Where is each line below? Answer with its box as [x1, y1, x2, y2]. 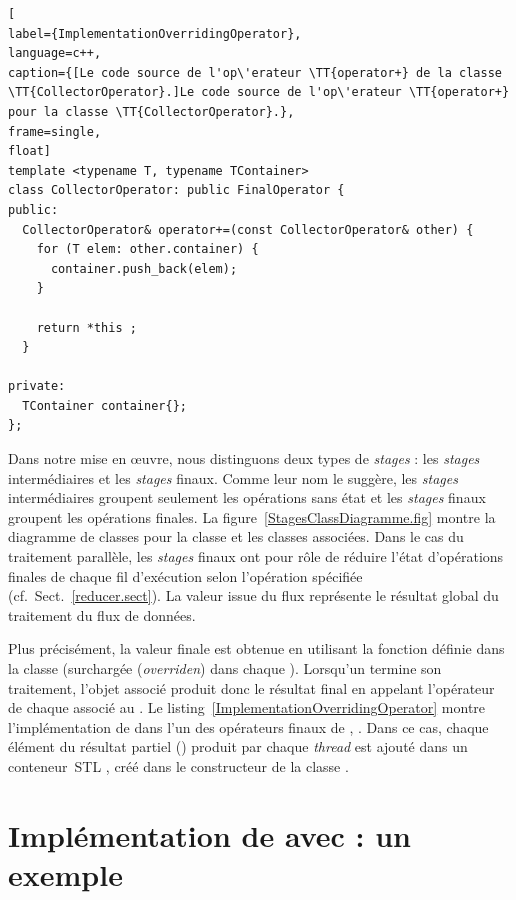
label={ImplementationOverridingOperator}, [8, 26, 302, 41]
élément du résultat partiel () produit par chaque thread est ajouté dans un [8, 736, 468, 757]
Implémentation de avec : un [8, 814, 411, 855]
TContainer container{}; [22, 398, 187, 413]
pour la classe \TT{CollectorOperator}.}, [8, 104, 295, 119]
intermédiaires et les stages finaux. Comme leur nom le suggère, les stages [8, 467, 458, 488]
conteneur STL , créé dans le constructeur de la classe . [8, 755, 349, 776]
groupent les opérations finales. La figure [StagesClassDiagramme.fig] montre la [8, 506, 496, 527]
